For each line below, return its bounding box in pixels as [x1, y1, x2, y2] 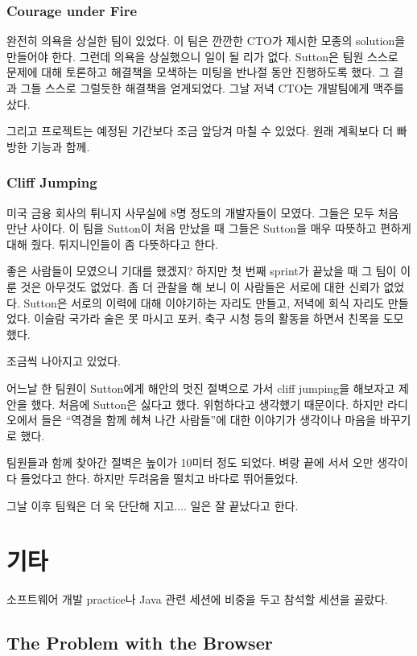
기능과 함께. [31, 138, 90, 155]
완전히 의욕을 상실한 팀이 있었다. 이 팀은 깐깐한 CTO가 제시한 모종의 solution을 [6, 32, 406, 49]
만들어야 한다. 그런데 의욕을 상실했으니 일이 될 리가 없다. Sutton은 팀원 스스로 [6, 47, 398, 64]
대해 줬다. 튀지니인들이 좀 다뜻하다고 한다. [6, 235, 218, 252]
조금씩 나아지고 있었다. [6, 353, 122, 369]
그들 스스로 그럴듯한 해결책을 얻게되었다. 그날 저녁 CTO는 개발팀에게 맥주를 [20, 80, 404, 96]
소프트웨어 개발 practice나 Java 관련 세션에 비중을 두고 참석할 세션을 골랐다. [6, 591, 388, 608]
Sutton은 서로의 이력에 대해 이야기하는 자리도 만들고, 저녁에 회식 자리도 [23, 294, 385, 311]
